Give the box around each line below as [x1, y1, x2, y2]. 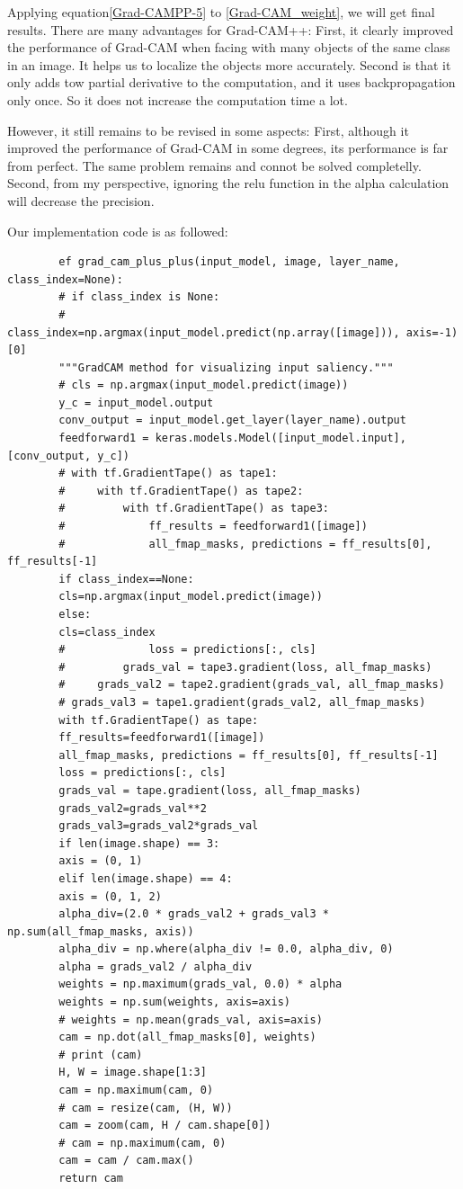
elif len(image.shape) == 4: [58, 872, 233, 885]
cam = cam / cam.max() [58, 1154, 194, 1167]
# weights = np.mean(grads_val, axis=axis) [58, 1013, 323, 1026]
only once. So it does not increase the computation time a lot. [7, 90, 348, 109]
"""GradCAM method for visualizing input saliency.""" [58, 361, 394, 374]
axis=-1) [405, 326, 459, 339]
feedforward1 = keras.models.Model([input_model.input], [58, 432, 406, 445]
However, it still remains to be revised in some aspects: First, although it [7, 121, 409, 139]
